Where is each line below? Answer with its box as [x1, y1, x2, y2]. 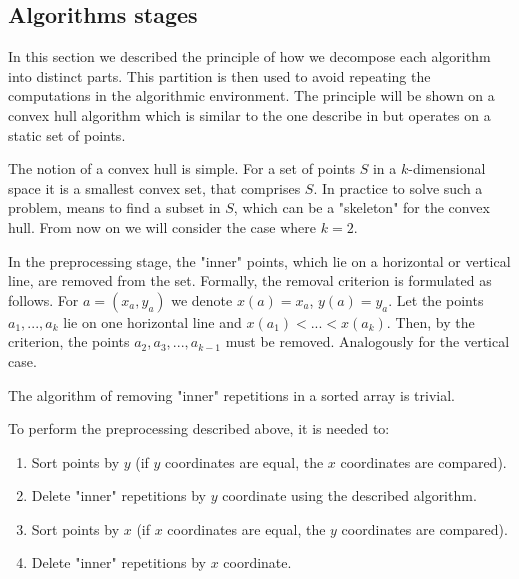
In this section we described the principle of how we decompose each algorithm [8, 46, 491, 67]
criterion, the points [8, 331, 130, 352]
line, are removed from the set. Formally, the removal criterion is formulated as [8, 270, 492, 291]
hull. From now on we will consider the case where [8, 216, 317, 237]
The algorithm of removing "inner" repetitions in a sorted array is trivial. [8, 384, 455, 405]
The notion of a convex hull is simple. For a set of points [8, 158, 356, 179]
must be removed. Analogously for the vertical [225, 331, 510, 352]
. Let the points [388, 289, 484, 310]
